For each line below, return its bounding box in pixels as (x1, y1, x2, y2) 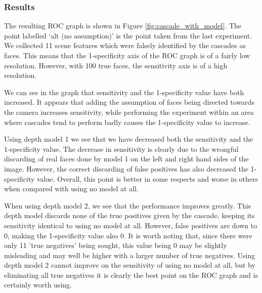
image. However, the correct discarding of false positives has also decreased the (4, 163, 248, 174)
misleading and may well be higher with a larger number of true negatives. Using (4, 249, 255, 260)
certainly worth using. (4, 279, 72, 290)
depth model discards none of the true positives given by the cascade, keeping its (4, 210, 255, 221)
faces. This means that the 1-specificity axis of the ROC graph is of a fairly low (4, 50, 250, 60)
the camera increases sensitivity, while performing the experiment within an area (4, 106, 254, 117)
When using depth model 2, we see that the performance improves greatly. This (4, 200, 251, 211)
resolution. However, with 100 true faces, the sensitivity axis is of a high (4, 60, 228, 70)
